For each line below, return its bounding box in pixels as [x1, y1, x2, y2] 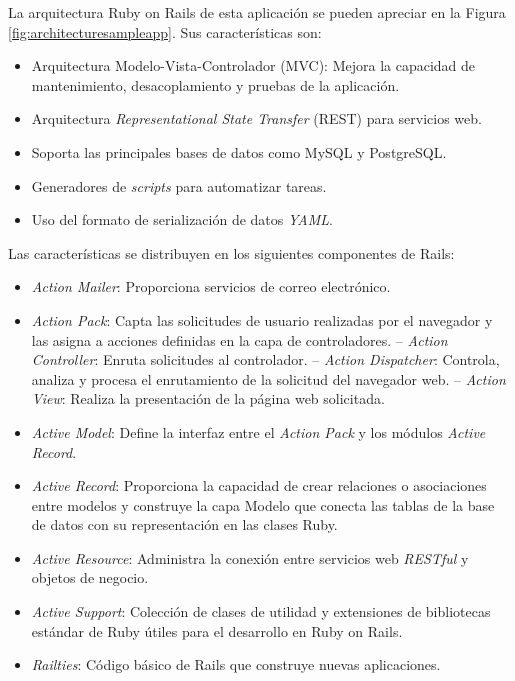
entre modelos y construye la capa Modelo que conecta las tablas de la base [31, 494, 495, 515]
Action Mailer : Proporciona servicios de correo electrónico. [31, 276, 391, 297]
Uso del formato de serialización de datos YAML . [31, 209, 333, 230]
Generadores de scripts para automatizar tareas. [31, 175, 327, 196]
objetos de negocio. [31, 567, 149, 588]
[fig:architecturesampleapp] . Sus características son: [8, 21, 322, 42]
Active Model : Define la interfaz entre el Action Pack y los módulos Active [31, 421, 486, 442]
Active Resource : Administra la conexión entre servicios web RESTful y [31, 547, 469, 568]
